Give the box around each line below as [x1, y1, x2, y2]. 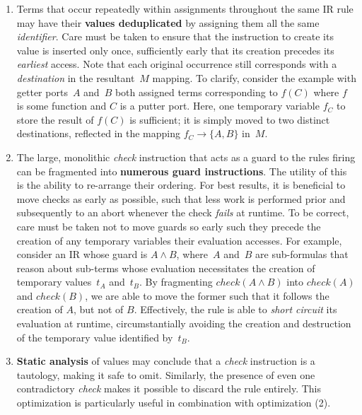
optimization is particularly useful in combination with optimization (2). [16, 395, 331, 410]
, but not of [73, 302, 124, 317]
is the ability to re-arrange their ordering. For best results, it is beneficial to [16, 177, 346, 192]
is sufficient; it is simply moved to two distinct [129, 112, 330, 127]
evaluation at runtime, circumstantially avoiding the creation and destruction [16, 316, 351, 331]
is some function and [16, 98, 107, 113]
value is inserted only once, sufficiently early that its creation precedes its [16, 42, 334, 57]
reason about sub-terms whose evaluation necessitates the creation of [16, 260, 315, 275]
